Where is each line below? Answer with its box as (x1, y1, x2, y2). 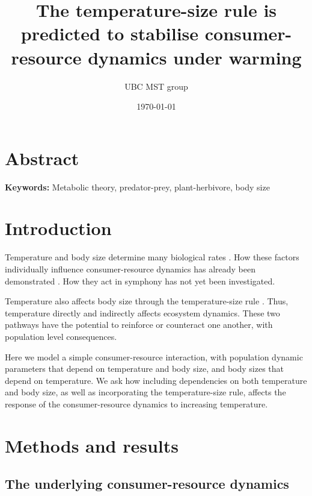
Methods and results (5, 433, 179, 457)
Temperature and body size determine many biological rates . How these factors (5, 251, 299, 263)
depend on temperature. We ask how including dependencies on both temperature (5, 374, 307, 386)
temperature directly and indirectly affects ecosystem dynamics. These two (5, 306, 280, 319)
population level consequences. (5, 330, 117, 342)
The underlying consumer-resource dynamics (5, 474, 289, 493)
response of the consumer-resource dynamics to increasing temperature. (5, 397, 268, 410)
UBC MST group (124, 80, 188, 92)
